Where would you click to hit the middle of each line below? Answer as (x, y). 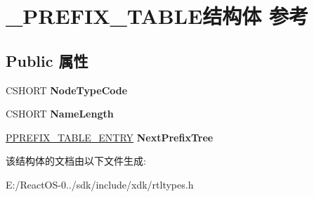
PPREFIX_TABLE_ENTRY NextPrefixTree (110, 137)
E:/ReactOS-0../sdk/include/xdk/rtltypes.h (100, 184)
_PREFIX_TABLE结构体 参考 (157, 16)
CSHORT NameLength (60, 114)
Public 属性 (47, 60)
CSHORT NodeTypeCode (67, 90)
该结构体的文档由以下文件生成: (76, 161)
